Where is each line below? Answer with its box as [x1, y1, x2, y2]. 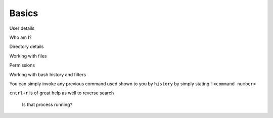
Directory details [9, 43, 44, 50]
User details [9, 25, 35, 31]
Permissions [9, 62, 35, 68]
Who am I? [9, 34, 32, 40]
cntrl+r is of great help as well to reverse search [9, 90, 114, 96]
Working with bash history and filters [9, 71, 86, 78]
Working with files [9, 53, 47, 59]
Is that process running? [22, 101, 73, 107]
